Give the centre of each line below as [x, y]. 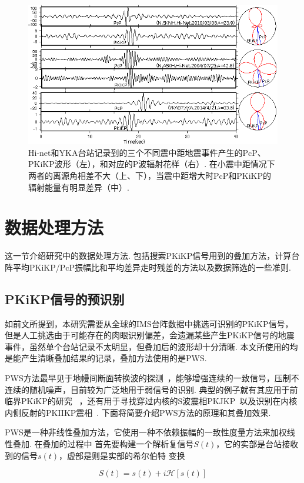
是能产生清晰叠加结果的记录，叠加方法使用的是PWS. [106, 358]
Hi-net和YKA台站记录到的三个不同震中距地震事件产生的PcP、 [147, 152]
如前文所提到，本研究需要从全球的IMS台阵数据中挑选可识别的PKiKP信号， [149, 323]
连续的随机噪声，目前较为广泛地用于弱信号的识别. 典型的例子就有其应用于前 [151, 389]
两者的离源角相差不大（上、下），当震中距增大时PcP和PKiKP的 [150, 175]
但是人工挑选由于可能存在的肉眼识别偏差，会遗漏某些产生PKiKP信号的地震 [150, 335]
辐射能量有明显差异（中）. [79, 187]
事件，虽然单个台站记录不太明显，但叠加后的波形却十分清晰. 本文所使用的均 [151, 346]
